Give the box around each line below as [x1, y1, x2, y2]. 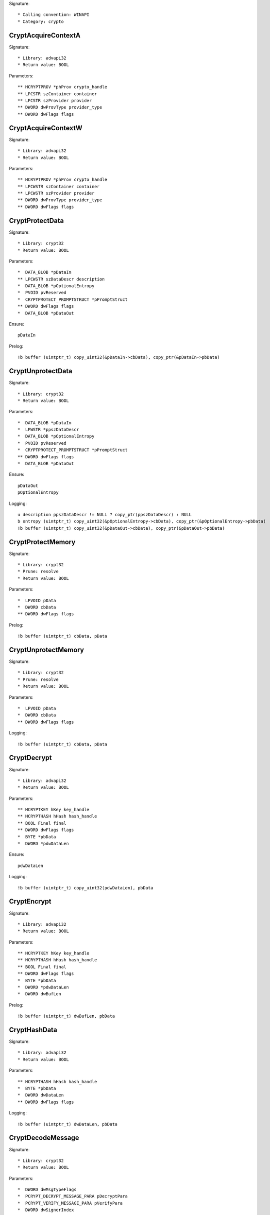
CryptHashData [9, 1026, 58, 1034]
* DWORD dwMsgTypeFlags [17, 1187, 77, 1193]
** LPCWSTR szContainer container [17, 184, 100, 189]
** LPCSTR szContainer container [17, 91, 97, 97]
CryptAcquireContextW [9, 124, 83, 132]
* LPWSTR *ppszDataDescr [17, 427, 80, 433]
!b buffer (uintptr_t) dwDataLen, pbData [17, 1121, 118, 1127]
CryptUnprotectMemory [9, 646, 84, 654]
